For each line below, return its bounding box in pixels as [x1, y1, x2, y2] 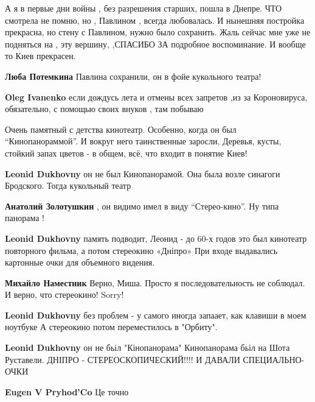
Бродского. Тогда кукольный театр [5, 179, 131, 192]
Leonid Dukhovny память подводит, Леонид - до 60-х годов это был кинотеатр [5, 231, 307, 244]
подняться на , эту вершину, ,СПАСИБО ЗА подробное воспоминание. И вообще [5, 37, 306, 50]
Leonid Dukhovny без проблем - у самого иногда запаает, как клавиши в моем [5, 308, 306, 321]
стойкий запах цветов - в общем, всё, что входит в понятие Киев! [5, 146, 247, 159]
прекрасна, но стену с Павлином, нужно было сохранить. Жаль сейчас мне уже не [5, 26, 311, 38]
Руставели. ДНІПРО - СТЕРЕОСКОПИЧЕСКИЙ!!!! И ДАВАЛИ [5, 353, 240, 365]
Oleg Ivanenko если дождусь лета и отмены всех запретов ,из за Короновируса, [5, 90, 308, 103]
